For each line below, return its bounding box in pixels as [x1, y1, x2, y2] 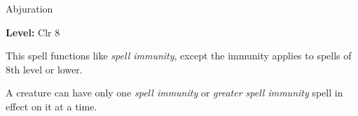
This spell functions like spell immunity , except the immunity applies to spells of [6, 48, 352, 63]
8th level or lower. [6, 61, 83, 76]
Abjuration [6, 1, 53, 15]
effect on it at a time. [6, 99, 97, 113]
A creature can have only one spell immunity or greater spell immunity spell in [6, 85, 343, 100]
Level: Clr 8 [6, 24, 60, 39]
